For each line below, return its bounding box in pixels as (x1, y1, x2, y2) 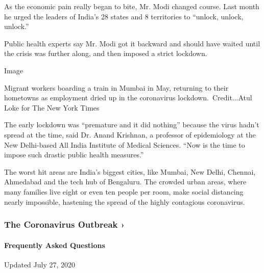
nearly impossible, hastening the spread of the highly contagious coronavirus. (4, 196, 245, 207)
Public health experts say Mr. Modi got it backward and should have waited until (4, 38, 260, 48)
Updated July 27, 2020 (4, 259, 76, 269)
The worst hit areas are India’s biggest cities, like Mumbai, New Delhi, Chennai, (4, 166, 256, 177)
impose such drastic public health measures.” (4, 149, 144, 160)
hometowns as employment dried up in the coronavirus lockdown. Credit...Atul (4, 92, 252, 103)
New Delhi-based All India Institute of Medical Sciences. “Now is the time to (4, 139, 245, 150)
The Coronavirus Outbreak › (4, 218, 125, 231)
